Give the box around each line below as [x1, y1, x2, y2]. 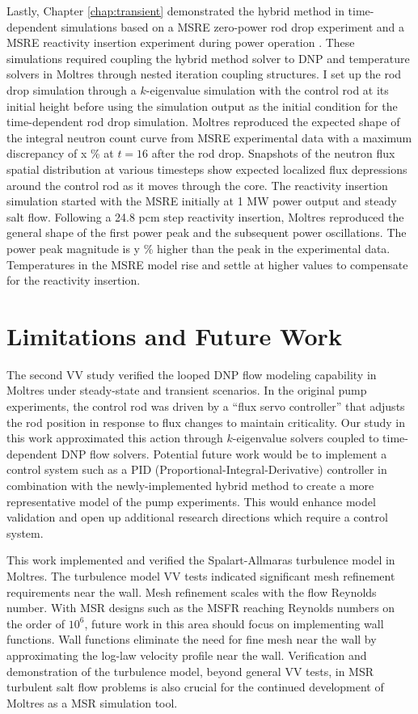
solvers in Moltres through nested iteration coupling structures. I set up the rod [6, 65, 402, 82]
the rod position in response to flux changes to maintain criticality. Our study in [6, 413, 405, 430]
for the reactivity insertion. [6, 272, 141, 289]
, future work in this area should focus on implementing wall [84, 615, 384, 632]
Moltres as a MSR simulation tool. [6, 694, 178, 711]
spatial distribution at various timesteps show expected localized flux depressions [6, 160, 407, 177]
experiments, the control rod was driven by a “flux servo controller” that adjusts [6, 398, 405, 414]
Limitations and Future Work [6, 319, 342, 352]
